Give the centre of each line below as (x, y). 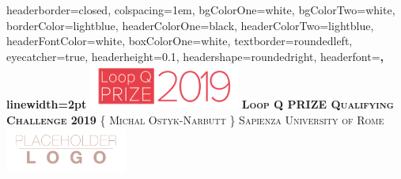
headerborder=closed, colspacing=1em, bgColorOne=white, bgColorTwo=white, (201, 10)
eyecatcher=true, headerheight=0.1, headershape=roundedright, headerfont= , (195, 56)
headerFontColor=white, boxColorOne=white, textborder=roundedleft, (180, 41)
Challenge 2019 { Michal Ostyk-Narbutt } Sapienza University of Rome (195, 119)
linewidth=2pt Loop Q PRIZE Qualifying (200, 104)
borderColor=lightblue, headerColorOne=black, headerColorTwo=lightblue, (190, 25)
